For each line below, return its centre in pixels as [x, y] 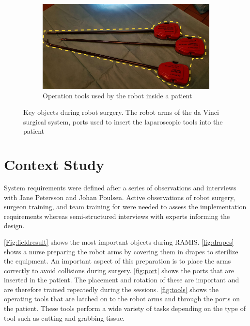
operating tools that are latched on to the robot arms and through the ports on [122, 299]
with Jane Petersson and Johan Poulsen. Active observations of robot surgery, [120, 197]
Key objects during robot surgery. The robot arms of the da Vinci [121, 112]
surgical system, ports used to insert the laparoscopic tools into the [123, 121]
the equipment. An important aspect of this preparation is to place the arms [117, 261]
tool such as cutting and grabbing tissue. [64, 318]
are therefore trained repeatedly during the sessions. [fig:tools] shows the [111, 289]
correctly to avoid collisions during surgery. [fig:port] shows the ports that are [119, 270]
